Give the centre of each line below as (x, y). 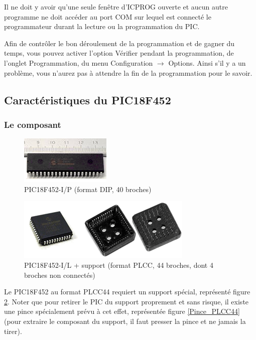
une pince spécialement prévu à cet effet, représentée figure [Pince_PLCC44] (122, 311)
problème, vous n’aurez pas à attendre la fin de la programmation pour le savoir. (128, 72)
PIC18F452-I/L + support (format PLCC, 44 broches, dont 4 (119, 265)
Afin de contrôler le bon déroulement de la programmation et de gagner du (119, 43)
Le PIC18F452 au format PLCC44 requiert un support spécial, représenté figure (127, 292)
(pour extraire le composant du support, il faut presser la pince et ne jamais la (125, 321)
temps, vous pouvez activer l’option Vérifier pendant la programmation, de (119, 53)
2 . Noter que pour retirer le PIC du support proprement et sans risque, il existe (126, 301)
